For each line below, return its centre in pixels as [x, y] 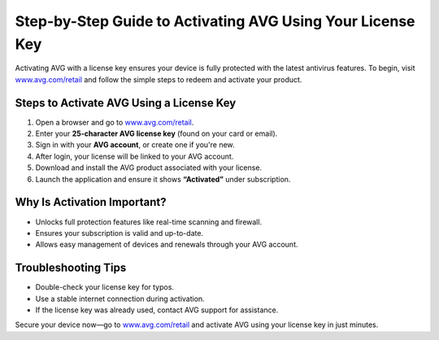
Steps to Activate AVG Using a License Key [126, 103]
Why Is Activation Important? [91, 202]
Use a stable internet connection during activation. [120, 299]
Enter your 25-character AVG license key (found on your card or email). [156, 133]
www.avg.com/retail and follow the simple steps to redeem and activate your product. [159, 79]
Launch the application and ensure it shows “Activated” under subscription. [163, 179]
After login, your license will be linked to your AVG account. [135, 156]
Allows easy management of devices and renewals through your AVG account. [167, 245]
